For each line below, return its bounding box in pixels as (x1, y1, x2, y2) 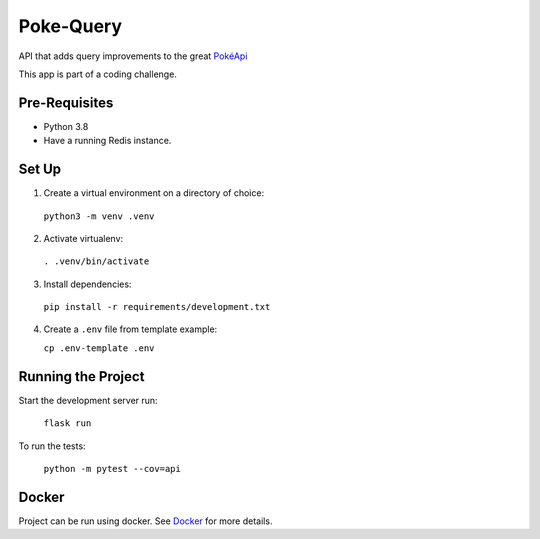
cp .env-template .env (43, 342, 155, 354)
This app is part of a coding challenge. (18, 68, 177, 80)
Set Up (18, 161, 62, 178)
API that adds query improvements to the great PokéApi (18, 50, 248, 62)
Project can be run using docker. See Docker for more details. (18, 515, 273, 527)
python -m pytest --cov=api (43, 463, 182, 474)
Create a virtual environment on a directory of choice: (43, 187, 265, 199)
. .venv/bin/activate (43, 256, 150, 267)
